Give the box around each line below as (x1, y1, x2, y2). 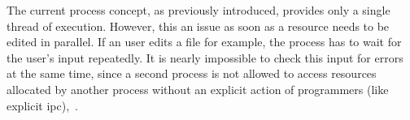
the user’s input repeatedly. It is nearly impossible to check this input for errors (7, 49, 403, 66)
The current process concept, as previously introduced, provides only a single (7, 2, 390, 18)
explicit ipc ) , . (7, 96, 78, 114)
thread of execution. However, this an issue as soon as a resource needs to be (7, 17, 390, 34)
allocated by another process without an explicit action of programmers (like (7, 80, 389, 97)
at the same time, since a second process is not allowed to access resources (7, 65, 377, 82)
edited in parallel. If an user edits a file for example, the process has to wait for (7, 33, 402, 50)
